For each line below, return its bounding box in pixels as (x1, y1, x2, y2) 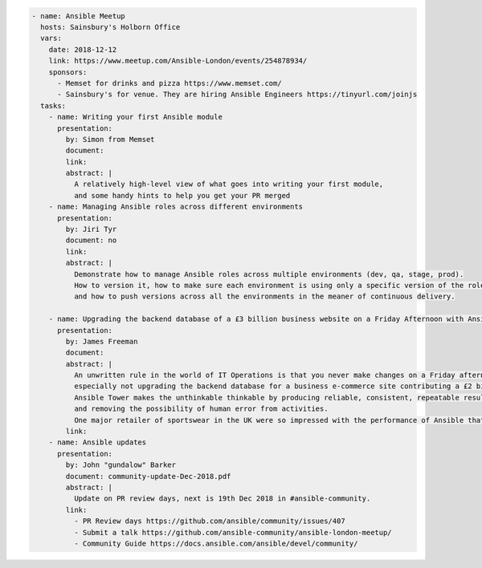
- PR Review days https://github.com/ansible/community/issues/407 (73, 517, 345, 525)
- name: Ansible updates (48, 438, 147, 447)
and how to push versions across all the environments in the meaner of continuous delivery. (73, 292, 455, 301)
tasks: (40, 101, 67, 110)
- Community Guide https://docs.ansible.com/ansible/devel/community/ (73, 538, 358, 548)
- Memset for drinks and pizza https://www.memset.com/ (57, 79, 282, 87)
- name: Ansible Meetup (31, 11, 126, 20)
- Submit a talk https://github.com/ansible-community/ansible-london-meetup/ (73, 528, 393, 537)
